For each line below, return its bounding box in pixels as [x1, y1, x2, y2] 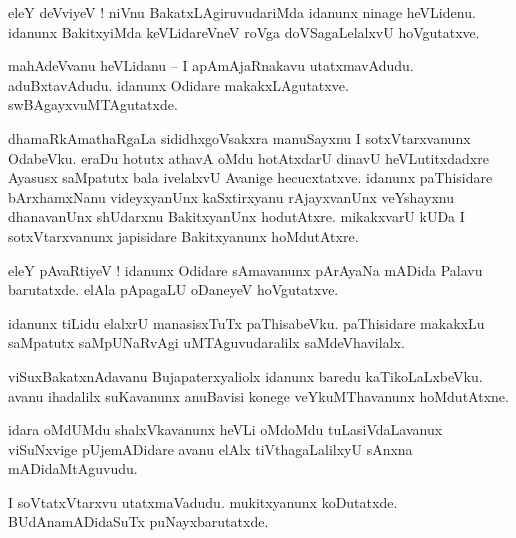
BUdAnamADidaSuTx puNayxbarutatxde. [8, 511, 269, 532]
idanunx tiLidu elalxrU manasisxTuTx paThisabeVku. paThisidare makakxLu [8, 312, 485, 333]
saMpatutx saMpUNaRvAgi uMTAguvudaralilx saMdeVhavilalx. [8, 332, 405, 353]
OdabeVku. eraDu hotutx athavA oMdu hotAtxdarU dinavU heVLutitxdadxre [8, 147, 489, 168]
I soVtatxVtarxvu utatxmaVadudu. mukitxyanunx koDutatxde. [8, 491, 398, 512]
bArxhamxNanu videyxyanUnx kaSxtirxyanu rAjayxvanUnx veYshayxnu [8, 186, 454, 207]
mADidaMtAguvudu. [8, 458, 138, 479]
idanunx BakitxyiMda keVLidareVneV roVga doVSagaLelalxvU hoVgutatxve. [8, 21, 480, 42]
